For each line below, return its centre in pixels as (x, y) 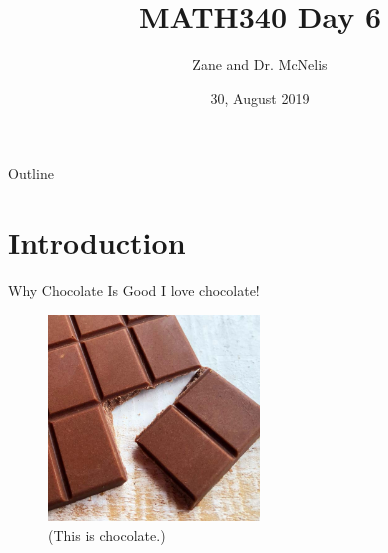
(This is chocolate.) (107, 534)
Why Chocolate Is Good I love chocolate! (134, 290)
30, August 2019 (260, 97)
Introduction (97, 242)
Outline (31, 173)
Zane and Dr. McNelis (260, 64)
